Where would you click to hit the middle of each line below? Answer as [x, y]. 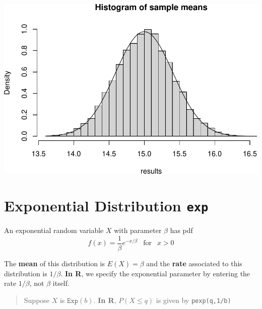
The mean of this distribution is [55, 263]
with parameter [138, 230]
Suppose [37, 300]
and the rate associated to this [194, 263]
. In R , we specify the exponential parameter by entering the [155, 273]
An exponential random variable [54, 230]
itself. [61, 283]
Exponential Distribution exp [106, 206]
